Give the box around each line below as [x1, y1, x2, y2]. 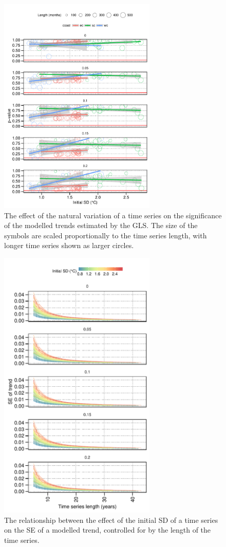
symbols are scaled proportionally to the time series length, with [4, 230, 207, 240]
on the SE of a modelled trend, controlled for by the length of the [4, 524, 211, 535]
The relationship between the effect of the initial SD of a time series [4, 514, 218, 525]
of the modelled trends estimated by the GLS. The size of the [4, 220, 198, 231]
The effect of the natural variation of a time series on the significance [4, 210, 222, 220]
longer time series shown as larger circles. [4, 240, 134, 251]
